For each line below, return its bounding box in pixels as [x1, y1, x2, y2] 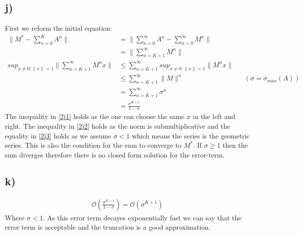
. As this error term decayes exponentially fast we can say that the [43, 212, 242, 222]
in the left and [193, 111, 235, 121]
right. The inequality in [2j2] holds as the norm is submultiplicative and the [5, 120, 231, 131]
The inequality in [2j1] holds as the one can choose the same [5, 111, 184, 121]
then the [222, 140, 248, 150]
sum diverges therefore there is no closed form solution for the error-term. [5, 149, 225, 159]
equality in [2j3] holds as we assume [5, 130, 111, 140]
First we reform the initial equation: [5, 23, 112, 33]
